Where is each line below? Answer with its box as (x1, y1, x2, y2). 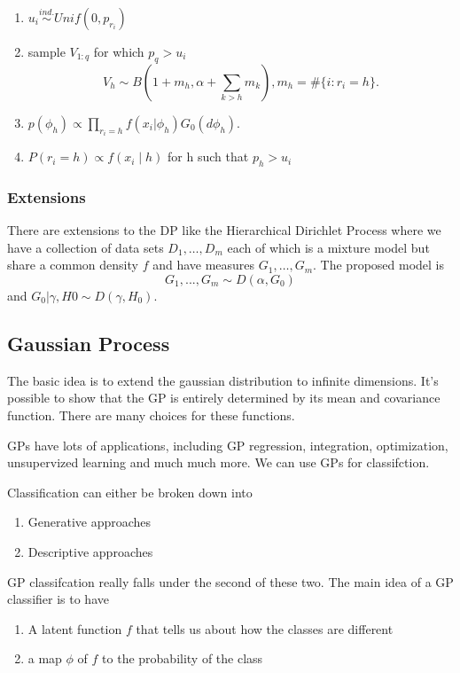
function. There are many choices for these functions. (7, 406, 295, 425)
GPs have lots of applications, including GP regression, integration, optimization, (7, 435, 448, 454)
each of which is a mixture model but (227, 238, 430, 256)
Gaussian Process (7, 330, 170, 357)
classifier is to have (7, 590, 109, 608)
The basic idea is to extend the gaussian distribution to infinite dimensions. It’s (7, 371, 439, 389)
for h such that (168, 147, 249, 166)
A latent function (27, 619, 122, 638)
